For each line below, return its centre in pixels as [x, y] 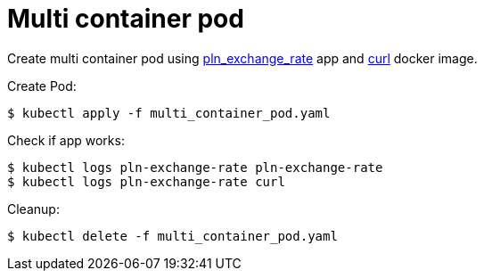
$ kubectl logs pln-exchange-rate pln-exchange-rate [195, 167]
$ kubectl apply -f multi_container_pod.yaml [169, 113]
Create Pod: [42, 86]
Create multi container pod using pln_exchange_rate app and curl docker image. [242, 58]
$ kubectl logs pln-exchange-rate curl [146, 181]
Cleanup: [33, 208]
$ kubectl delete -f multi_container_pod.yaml [172, 236]
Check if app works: [66, 140]
